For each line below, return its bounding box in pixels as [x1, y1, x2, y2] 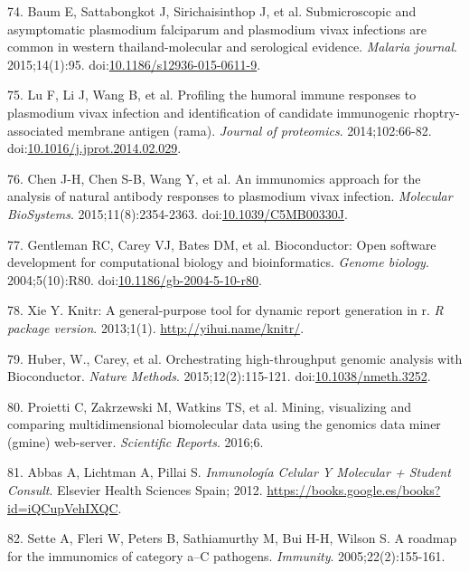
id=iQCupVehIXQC [7, 498, 118, 517]
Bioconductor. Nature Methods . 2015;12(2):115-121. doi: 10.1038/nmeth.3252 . [7, 367, 431, 386]
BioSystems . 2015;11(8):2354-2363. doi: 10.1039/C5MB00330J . [7, 204, 348, 223]
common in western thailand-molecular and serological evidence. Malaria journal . [7, 37, 457, 56]
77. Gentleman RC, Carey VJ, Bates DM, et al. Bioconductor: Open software [7, 234, 436, 253]
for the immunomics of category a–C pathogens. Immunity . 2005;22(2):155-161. [7, 546, 446, 565]
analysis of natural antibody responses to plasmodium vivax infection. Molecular [7, 186, 453, 205]
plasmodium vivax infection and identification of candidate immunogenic [7, 102, 410, 121]
